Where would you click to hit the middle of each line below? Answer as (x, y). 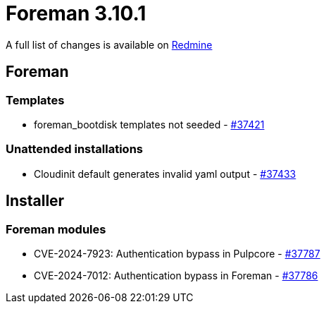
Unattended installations (74, 149)
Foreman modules (56, 229)
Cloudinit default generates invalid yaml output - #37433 (165, 174)
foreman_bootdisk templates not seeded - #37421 (149, 124)
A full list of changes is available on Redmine (109, 44)
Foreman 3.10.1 (76, 13)
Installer (35, 201)
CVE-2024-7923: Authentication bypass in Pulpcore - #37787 (177, 253)
